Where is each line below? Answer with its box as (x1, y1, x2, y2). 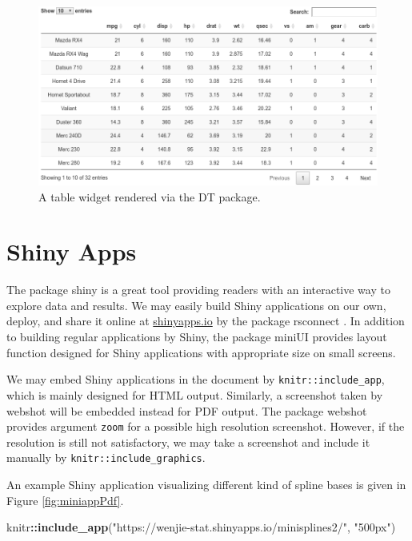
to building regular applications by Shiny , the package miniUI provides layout (6, 328, 387, 345)
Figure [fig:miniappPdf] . (6, 491, 124, 508)
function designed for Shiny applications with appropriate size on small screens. (6, 344, 396, 360)
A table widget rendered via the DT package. (38, 188, 261, 205)
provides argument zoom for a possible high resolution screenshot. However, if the (6, 418, 405, 435)
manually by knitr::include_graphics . (6, 449, 206, 466)
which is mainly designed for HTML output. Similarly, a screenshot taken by (6, 386, 383, 403)
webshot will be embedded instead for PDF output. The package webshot (6, 402, 367, 419)
